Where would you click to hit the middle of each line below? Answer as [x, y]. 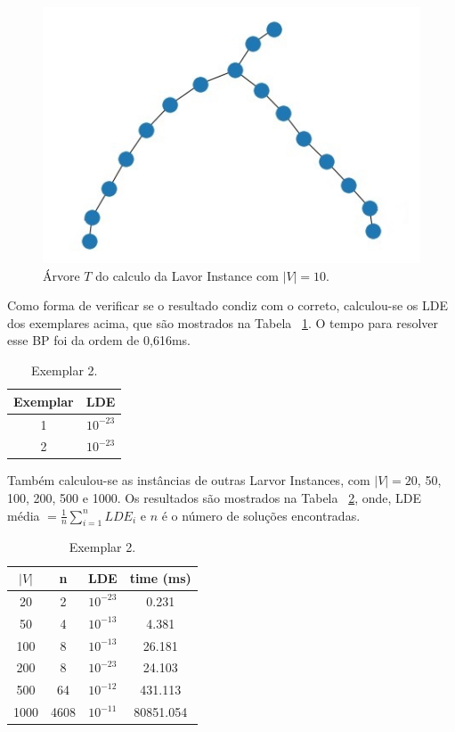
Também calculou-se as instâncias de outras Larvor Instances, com [189, 480]
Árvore [61, 275]
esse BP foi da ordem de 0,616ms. [99, 340]
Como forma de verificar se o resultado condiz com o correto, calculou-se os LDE [227, 305]
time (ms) [160, 578]
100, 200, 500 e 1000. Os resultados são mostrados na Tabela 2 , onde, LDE [215, 498]
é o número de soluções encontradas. [261, 515]
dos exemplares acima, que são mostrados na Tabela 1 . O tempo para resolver [223, 322]
